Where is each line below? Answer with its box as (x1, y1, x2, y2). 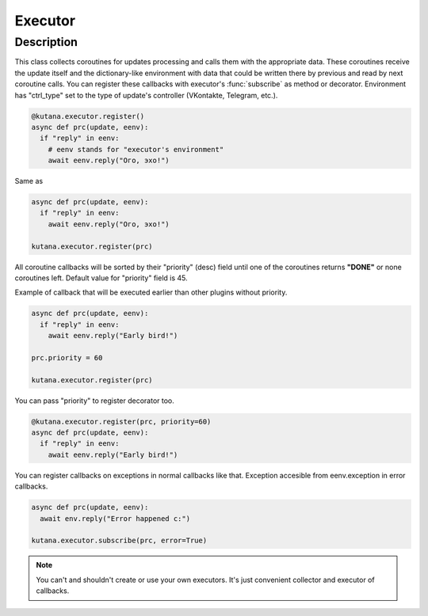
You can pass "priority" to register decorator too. (14, 396, 174, 405)
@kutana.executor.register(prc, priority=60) (31, 416, 212, 426)
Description (14, 35, 78, 49)
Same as (14, 177, 44, 186)
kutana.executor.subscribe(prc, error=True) (31, 536, 208, 546)
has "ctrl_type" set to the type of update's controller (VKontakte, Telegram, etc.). (14, 90, 278, 100)
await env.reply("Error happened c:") (40, 514, 190, 523)
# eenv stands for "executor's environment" (48, 145, 224, 154)
